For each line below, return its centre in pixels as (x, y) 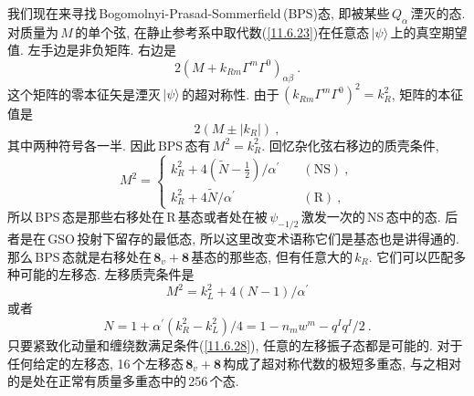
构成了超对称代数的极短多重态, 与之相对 (342, 363)
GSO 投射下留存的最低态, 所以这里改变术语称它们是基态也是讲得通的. (253, 239)
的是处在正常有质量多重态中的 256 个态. (123, 381)
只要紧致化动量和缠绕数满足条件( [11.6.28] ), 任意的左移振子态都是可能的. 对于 (235, 344)
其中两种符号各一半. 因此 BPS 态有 (109, 145)
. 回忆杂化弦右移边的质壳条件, (350, 145)
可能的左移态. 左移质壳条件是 (107, 274)
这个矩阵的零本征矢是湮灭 (84, 94)
